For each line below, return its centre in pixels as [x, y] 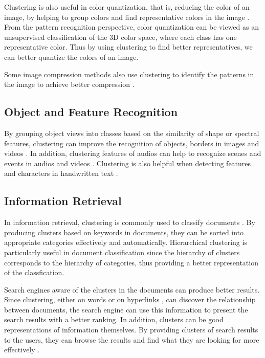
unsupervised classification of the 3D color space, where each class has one [120, 37]
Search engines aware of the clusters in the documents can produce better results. [132, 289]
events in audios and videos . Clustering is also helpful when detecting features [128, 163]
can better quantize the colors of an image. [71, 57]
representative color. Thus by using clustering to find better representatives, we [128, 47]
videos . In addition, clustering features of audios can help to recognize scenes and [133, 153]
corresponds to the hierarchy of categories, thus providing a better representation [131, 262]
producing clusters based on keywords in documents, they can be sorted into [124, 232]
